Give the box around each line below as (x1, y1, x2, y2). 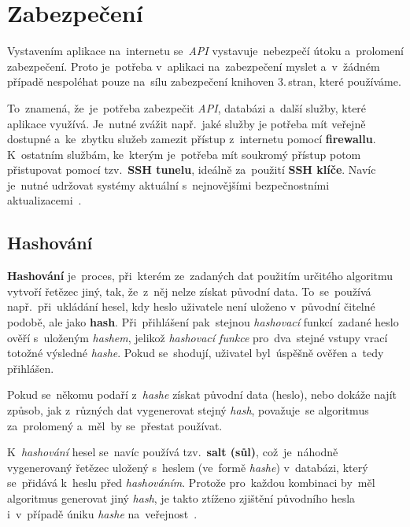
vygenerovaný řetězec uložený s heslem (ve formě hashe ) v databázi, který (7, 459, 368, 475)
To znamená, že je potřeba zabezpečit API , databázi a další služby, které (7, 99, 367, 116)
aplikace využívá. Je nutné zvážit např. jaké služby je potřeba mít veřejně (7, 115, 366, 131)
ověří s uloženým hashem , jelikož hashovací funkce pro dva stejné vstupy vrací (7, 329, 388, 345)
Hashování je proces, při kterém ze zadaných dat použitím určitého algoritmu (7, 267, 393, 284)
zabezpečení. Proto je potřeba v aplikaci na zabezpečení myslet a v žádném (7, 57, 380, 74)
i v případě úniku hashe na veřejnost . (7, 505, 198, 521)
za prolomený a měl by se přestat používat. (7, 417, 223, 433)
